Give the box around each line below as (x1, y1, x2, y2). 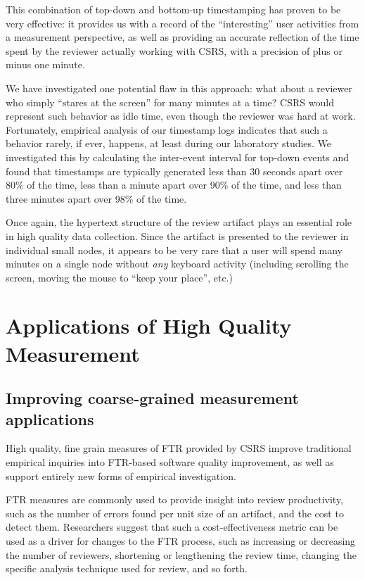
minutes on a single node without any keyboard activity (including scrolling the (6, 256, 349, 271)
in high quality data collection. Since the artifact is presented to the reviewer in (6, 228, 349, 243)
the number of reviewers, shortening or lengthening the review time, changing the (6, 547, 357, 562)
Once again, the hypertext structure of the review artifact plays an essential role (6, 215, 352, 229)
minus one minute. (6, 57, 85, 72)
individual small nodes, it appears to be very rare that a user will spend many (6, 242, 342, 257)
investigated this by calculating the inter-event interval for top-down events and (6, 149, 350, 164)
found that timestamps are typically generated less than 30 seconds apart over (6, 163, 343, 178)
